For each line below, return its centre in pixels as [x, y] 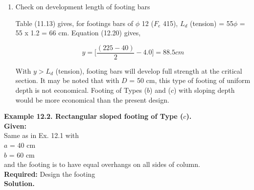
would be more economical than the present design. [92, 99]
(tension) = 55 [212, 23]
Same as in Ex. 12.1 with [42, 135]
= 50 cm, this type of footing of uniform [190, 80]
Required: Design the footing [50, 174]
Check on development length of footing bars [83, 6]
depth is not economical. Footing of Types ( [81, 90]
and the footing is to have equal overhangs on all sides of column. [102, 164]
